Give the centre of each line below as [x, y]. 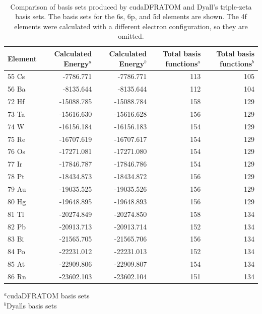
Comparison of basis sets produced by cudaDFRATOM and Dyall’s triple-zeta [131, 6]
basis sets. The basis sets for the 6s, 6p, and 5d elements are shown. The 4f [131, 16]
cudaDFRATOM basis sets [48, 295]
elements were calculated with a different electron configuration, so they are [131, 26]
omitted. [131, 36]
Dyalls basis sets [31, 305]
